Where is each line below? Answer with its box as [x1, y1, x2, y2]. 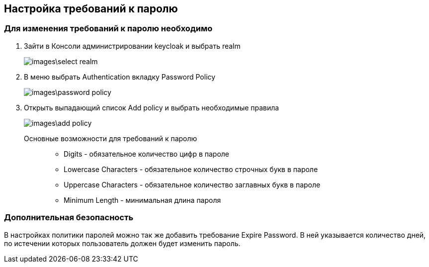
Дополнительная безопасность [4, 212, 134, 223]
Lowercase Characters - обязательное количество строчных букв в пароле [64, 165, 318, 174]
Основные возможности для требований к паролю [24, 134, 197, 143]
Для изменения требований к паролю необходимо [4, 23, 213, 34]
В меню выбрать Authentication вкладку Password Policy [24, 72, 216, 81]
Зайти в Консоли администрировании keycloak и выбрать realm [24, 41, 241, 50]
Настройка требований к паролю [4, 2, 178, 15]
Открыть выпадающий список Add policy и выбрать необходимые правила [24, 103, 279, 112]
